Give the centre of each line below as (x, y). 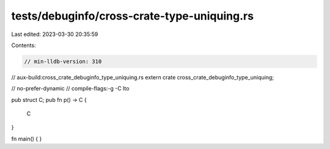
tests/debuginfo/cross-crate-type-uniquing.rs (132, 16)
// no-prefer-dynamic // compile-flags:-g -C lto (70, 89)
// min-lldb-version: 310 (63, 61)
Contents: (24, 45)
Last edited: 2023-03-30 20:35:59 (55, 34)
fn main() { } (27, 139)
